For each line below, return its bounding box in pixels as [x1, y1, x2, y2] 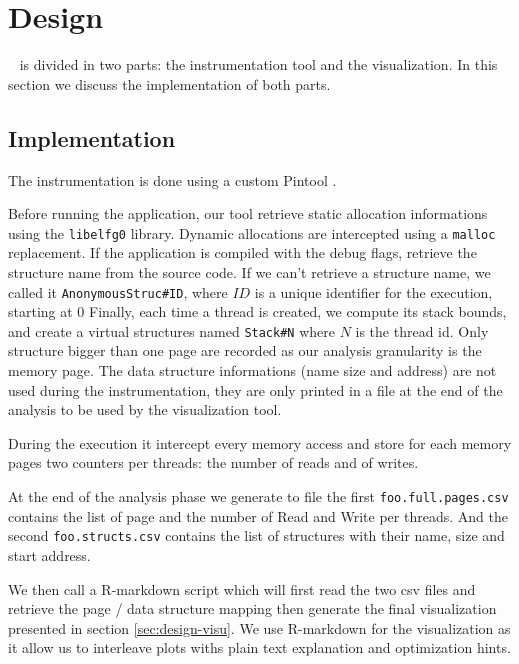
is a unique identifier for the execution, [254, 281, 493, 302]
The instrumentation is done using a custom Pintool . [8, 169, 337, 190]
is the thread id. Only [355, 320, 489, 341]
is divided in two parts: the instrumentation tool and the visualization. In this [19, 54, 498, 75]
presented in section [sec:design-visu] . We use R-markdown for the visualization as [8, 617, 511, 638]
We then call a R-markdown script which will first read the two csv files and [8, 578, 476, 599]
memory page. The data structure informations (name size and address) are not [8, 360, 497, 381]
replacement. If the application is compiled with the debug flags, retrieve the [8, 242, 477, 263]
